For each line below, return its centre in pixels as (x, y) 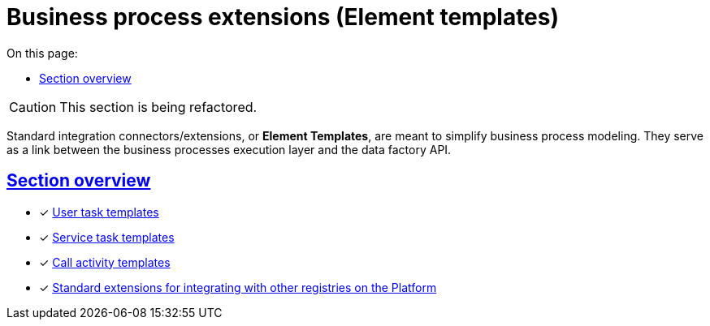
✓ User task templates (99, 212)
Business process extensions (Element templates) (283, 17)
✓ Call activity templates (105, 262)
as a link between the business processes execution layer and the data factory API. (229, 149)
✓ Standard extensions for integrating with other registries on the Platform (238, 287)
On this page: (42, 53)
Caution (33, 107)
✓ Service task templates (107, 237)
